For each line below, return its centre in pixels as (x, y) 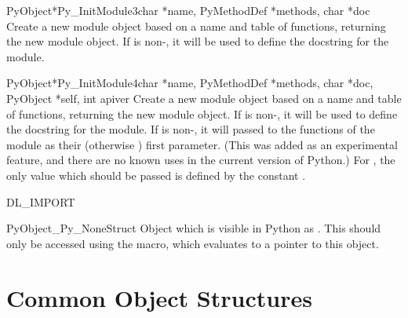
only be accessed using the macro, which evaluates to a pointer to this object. (193, 243)
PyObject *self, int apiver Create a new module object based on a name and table (204, 98)
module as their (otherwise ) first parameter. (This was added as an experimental (202, 144)
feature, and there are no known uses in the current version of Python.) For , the (201, 160)
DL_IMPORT (41, 201)
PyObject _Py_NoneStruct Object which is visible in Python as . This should (194, 228)
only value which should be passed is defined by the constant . (156, 175)
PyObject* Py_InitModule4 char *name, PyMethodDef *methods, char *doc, (190, 83)
